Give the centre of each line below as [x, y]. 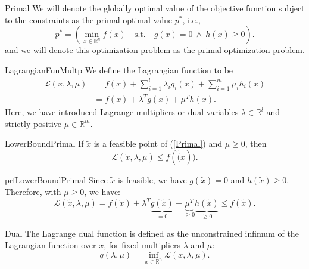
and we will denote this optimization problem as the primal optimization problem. [155, 50]
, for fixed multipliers [142, 245]
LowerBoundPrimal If [44, 143]
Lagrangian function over [51, 245]
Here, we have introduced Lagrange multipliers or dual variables [122, 112]
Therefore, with [33, 192]
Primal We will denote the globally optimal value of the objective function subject [155, 8]
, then [256, 143]
